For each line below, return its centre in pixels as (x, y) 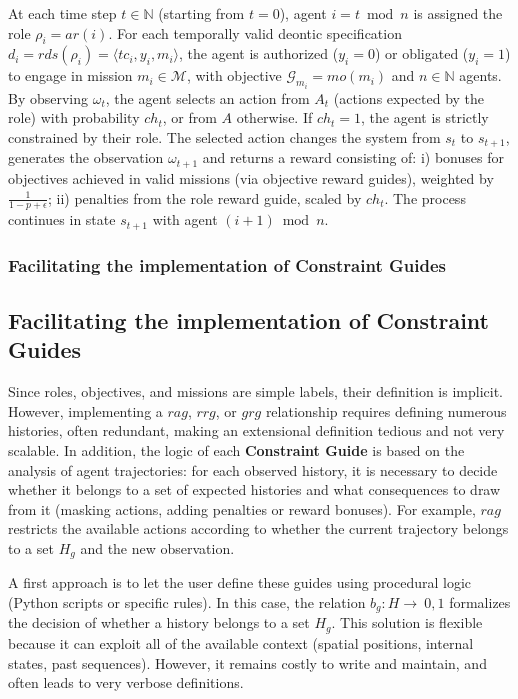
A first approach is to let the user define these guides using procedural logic (240, 582)
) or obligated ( (421, 53)
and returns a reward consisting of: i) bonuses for (353, 157)
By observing (48, 97)
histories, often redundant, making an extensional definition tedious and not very (256, 430)
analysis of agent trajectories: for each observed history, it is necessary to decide (253, 469)
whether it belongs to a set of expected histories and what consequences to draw (254, 489)
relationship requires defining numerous (386, 410)
